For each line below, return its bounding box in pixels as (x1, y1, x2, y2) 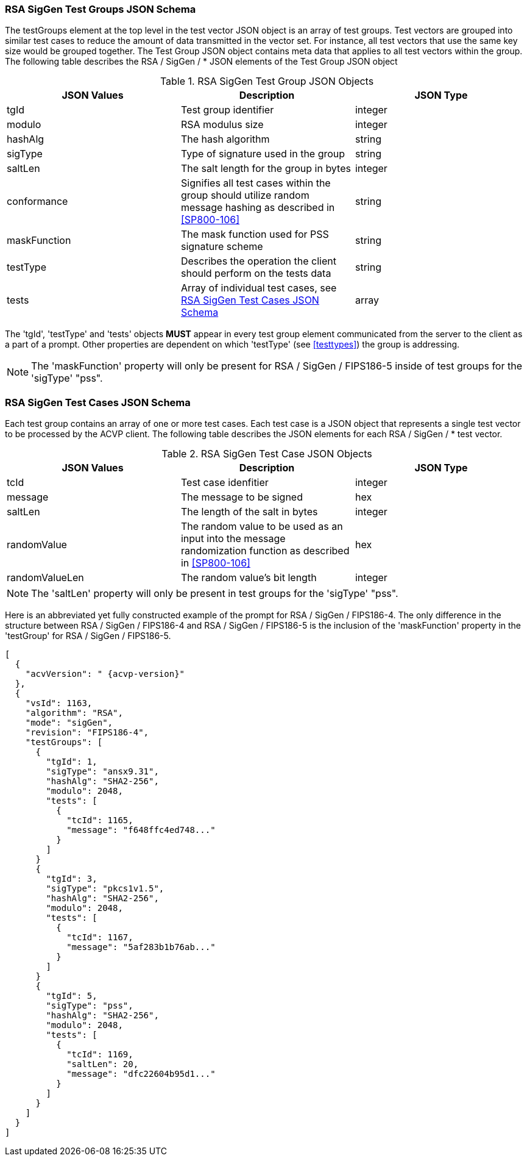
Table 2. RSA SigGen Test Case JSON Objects (161, 448, 372, 460)
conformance (7, 195, 68, 208)
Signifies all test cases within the (180, 177, 331, 190)
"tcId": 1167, (66, 932, 133, 943)
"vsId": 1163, (25, 698, 93, 709)
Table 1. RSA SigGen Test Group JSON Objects (160, 75, 374, 88)
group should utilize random (180, 189, 309, 202)
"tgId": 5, (46, 991, 97, 1001)
